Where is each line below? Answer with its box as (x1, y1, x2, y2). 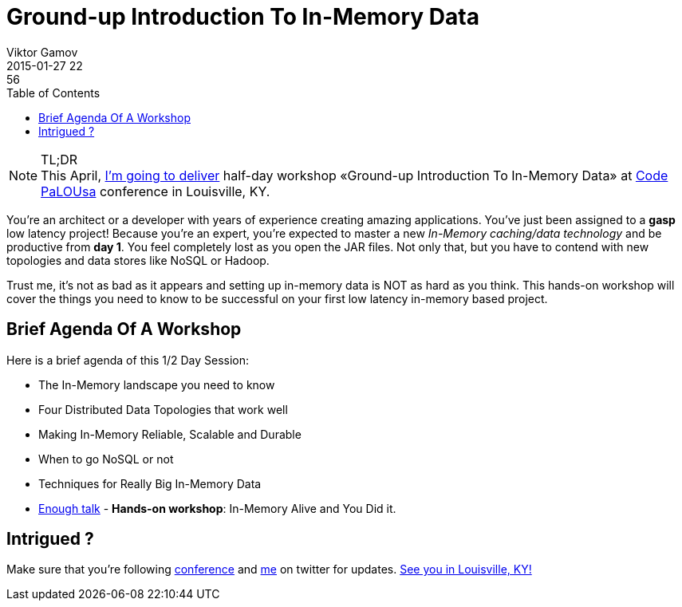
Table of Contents (6, 85, 101, 100)
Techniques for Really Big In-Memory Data (38, 476, 262, 491)
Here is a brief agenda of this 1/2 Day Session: (6, 353, 250, 367)
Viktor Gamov (6, 45, 78, 59)
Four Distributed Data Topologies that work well (38, 402, 288, 416)
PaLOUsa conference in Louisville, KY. (41, 183, 270, 199)
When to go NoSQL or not (38, 451, 174, 466)
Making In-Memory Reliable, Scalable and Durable (38, 427, 302, 441)
